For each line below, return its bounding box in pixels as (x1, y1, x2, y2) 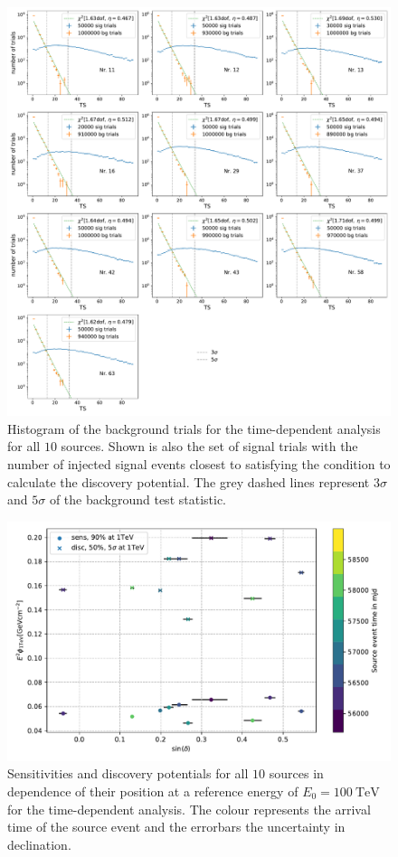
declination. (7, 834, 71, 853)
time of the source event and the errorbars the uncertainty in (7, 817, 346, 836)
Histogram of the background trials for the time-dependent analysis (7, 419, 381, 438)
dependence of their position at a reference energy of (7, 782, 298, 801)
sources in (269, 764, 324, 783)
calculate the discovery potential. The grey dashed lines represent (7, 472, 370, 491)
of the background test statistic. (49, 490, 226, 509)
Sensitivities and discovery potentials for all (7, 764, 249, 783)
